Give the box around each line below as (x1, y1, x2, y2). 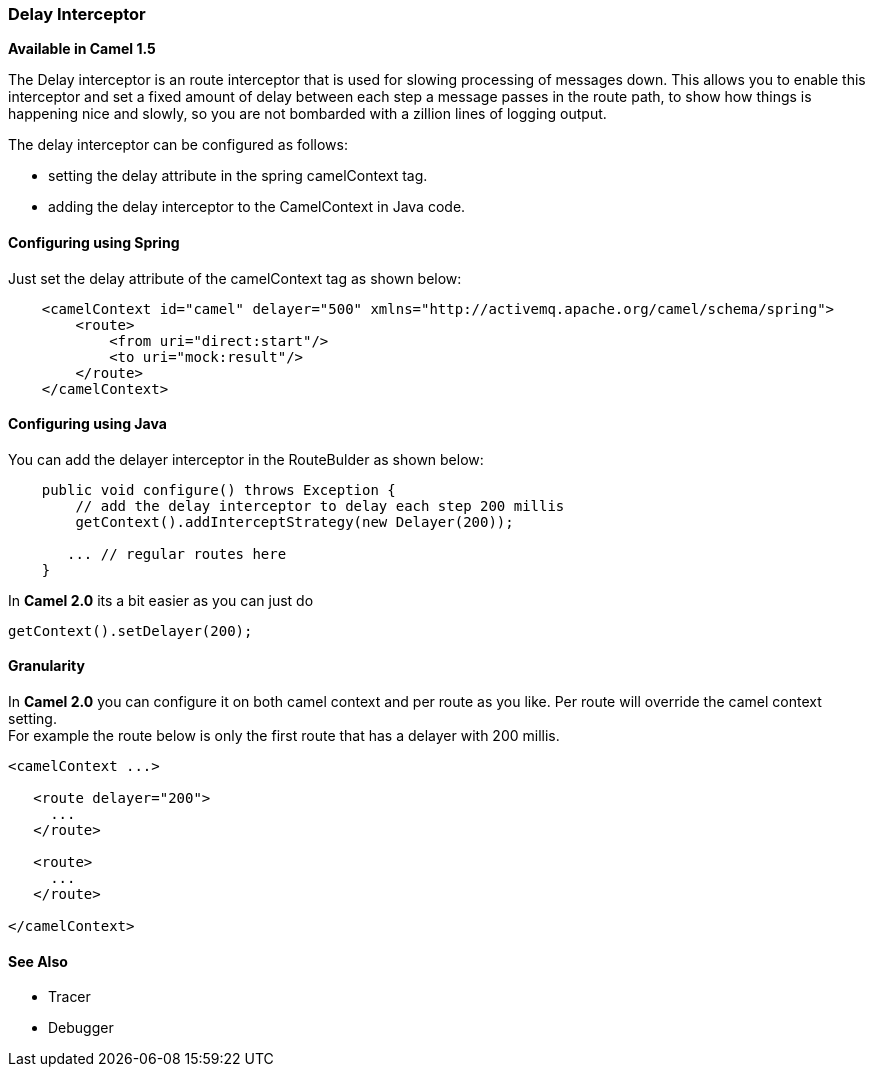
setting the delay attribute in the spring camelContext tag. (48, 167, 428, 185)
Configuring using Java (8, 415, 167, 433)
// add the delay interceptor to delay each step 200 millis (75, 497, 565, 514)
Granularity (8, 657, 85, 675)
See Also (8, 952, 68, 970)
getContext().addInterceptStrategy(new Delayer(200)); (75, 513, 514, 530)
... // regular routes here (67, 545, 287, 562)
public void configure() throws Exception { (41, 481, 396, 498)
